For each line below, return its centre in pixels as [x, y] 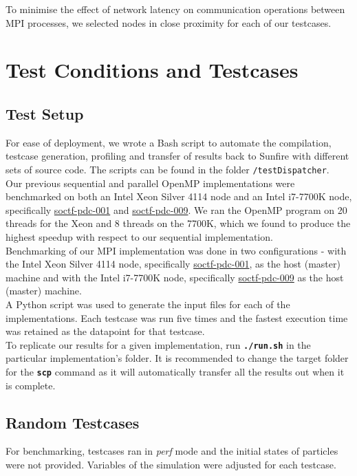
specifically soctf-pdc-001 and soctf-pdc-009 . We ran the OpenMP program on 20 [176, 209]
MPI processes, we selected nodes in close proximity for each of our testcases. [169, 22]
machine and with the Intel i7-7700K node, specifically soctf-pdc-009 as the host [175, 277]
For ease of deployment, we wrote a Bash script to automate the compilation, [169, 142]
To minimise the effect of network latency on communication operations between [175, 9]
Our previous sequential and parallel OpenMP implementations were [150, 183]
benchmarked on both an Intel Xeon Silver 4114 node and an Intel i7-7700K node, [179, 196]
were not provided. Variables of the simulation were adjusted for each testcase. [171, 465]
